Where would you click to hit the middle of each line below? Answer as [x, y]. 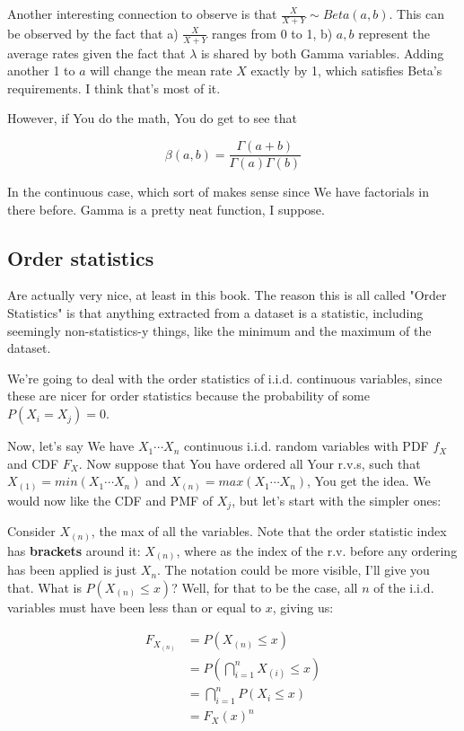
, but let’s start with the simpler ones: [337, 500]
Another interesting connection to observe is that [142, 13]
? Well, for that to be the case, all [265, 587]
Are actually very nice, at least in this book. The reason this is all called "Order [227, 295]
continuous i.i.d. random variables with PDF [306, 446]
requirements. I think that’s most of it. [114, 88]
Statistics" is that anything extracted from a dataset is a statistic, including [215, 313]
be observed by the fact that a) [93, 33]
